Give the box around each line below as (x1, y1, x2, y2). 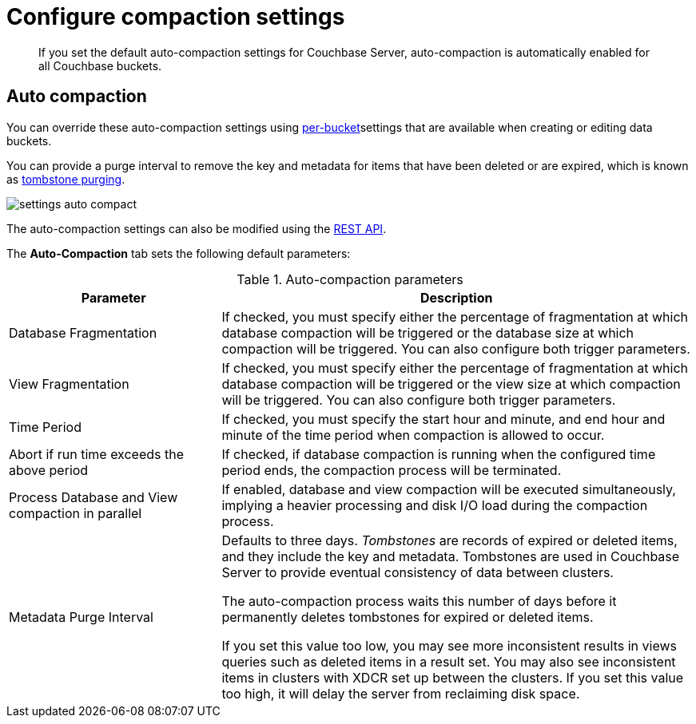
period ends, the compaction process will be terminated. (221, 461, 562, 478)
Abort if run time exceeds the (9, 445, 185, 462)
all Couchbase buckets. (38, 58, 162, 73)
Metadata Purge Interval (9, 608, 153, 625)
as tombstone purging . (6, 172, 125, 186)
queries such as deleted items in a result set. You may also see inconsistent (221, 653, 676, 670)
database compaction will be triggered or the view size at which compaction (221, 375, 681, 392)
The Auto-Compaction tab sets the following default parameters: (6, 246, 351, 260)
